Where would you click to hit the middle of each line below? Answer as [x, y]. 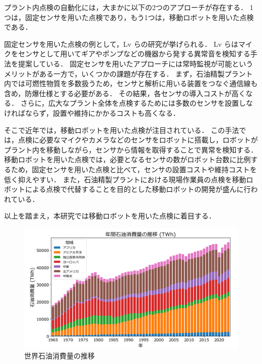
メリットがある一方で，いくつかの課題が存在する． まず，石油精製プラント [128, 73]
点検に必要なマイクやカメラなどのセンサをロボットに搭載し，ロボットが [138, 140]
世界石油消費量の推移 [59, 356]
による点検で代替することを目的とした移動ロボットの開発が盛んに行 [138, 189]
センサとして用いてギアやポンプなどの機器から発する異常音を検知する [134, 54]
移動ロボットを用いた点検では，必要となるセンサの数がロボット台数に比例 [127, 159]
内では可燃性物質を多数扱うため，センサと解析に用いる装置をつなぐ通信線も [131, 83]
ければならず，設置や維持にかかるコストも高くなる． [92, 113]
